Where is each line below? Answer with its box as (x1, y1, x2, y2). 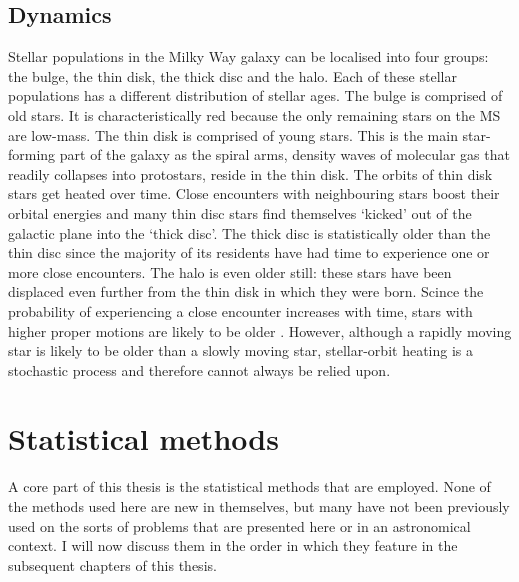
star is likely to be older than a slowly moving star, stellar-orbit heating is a (8, 340, 473, 361)
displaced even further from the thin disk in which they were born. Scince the (8, 281, 484, 302)
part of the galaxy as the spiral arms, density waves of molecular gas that (59, 144, 510, 165)
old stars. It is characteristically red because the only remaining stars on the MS (8, 104, 501, 125)
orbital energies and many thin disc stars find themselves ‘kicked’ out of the (8, 202, 472, 223)
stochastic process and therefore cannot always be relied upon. (8, 359, 391, 380)
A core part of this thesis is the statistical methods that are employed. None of (8, 476, 491, 497)
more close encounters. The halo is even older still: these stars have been (8, 261, 452, 282)
